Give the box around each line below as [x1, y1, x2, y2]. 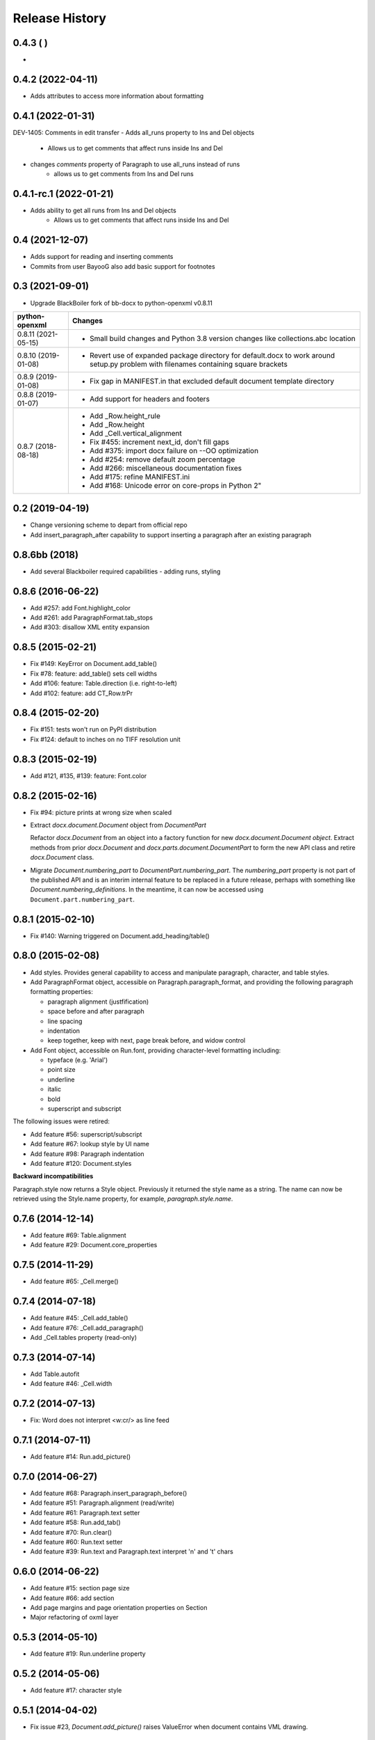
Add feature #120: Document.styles [30, 1159, 132, 1167]
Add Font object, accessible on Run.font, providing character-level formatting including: [30, 1046, 281, 1054]
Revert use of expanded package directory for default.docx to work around [89, 350, 335, 360]
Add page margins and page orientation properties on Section [30, 1604, 208, 1612]
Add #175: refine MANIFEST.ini [89, 472, 190, 482]
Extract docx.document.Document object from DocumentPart [30, 821, 206, 830]
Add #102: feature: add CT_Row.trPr [30, 689, 133, 697]
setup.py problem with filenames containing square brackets [89, 359, 288, 369]
